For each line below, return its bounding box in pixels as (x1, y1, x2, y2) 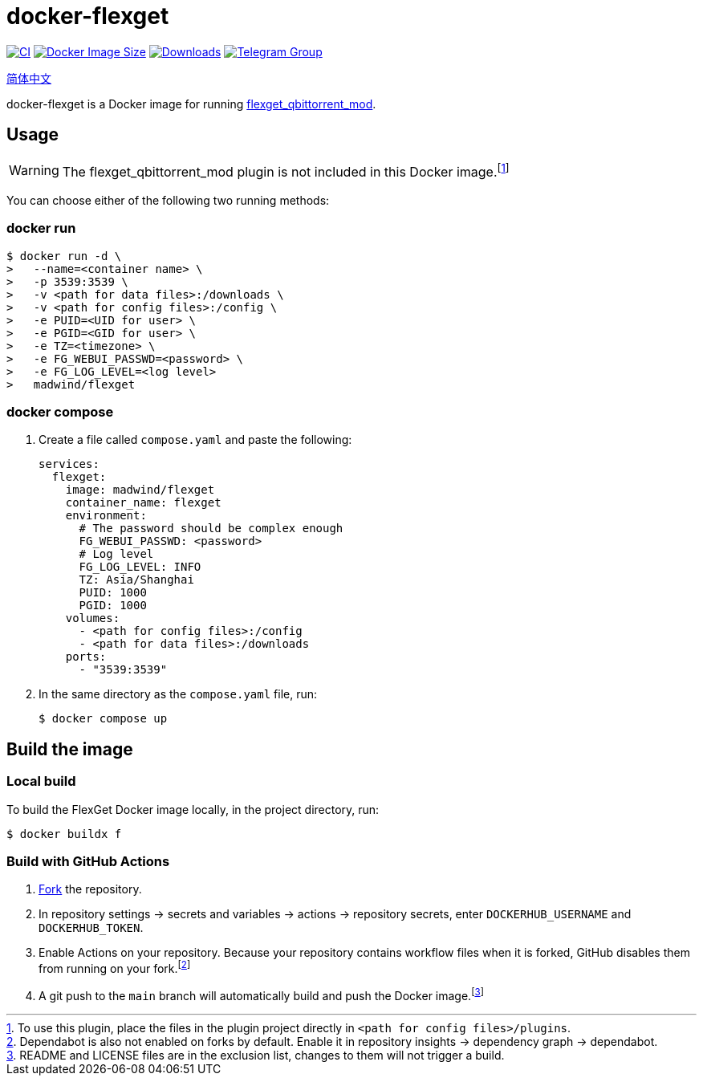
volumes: (65, 612, 120, 625)
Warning (9, 162, 59, 179)
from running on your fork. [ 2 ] (39, 959, 191, 976)
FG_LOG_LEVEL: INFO (79, 560, 201, 574)
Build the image (6, 738, 133, 759)
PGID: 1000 (79, 599, 147, 612)
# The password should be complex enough (79, 522, 343, 535)
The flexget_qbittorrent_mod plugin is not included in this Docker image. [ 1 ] (62, 161, 510, 180)
